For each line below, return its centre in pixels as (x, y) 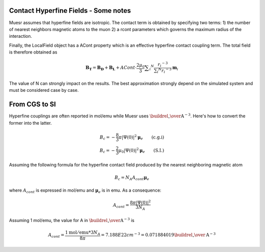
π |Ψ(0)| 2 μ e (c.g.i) (141, 137)
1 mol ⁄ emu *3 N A (83, 233)
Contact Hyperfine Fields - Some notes (70, 11)
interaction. (21, 36)
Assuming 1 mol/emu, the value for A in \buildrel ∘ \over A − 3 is (72, 221)
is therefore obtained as (33, 52)
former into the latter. (30, 123)
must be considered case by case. (44, 90)
